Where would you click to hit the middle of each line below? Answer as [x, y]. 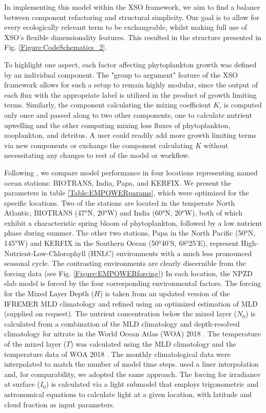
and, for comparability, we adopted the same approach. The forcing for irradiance [132, 374]
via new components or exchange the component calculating [99, 145]
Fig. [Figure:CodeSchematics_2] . [56, 47]
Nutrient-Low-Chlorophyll [45, 253]
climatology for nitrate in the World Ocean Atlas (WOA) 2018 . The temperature [133, 334]
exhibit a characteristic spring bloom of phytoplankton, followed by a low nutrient [133, 222]
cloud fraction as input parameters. [60, 404]
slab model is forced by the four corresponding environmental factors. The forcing [133, 283]
